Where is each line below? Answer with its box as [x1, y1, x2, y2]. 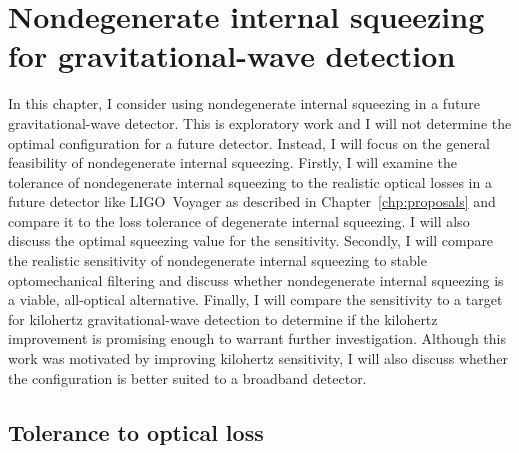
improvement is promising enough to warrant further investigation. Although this [8, 328, 506, 349]
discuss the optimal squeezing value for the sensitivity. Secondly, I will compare [8, 230, 494, 251]
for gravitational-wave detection [8, 35, 456, 76]
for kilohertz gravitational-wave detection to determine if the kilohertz [8, 308, 438, 329]
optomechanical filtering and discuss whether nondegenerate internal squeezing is [8, 269, 504, 290]
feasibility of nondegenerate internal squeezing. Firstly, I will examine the [8, 152, 457, 173]
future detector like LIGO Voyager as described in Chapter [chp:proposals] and [8, 191, 496, 212]
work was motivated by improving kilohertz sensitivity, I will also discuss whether [8, 348, 509, 369]
